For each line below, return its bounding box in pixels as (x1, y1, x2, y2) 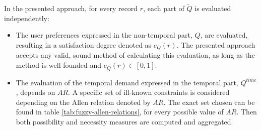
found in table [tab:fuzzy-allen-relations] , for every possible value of (16, 106, 224, 117)
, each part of (143, 3, 184, 14)
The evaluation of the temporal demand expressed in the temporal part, (16, 77, 238, 87)
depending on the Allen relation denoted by (16, 96, 151, 107)
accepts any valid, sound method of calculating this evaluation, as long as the (16, 50, 255, 60)
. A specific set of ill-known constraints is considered (68, 87, 230, 97)
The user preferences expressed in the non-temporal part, (16, 30, 192, 40)
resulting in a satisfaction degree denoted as (16, 40, 152, 50)
